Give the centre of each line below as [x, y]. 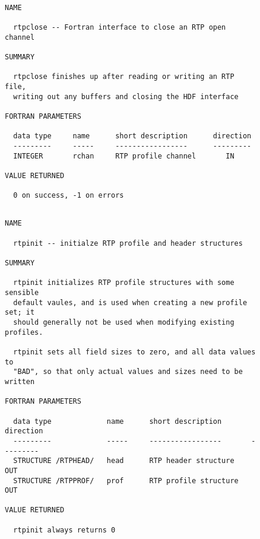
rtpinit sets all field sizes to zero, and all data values [134, 352]
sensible [22, 293]
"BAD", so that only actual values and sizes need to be [128, 372]
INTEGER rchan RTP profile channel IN [124, 156]
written [20, 381]
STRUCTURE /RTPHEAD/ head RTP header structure [124, 461]
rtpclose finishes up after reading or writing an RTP [124, 77]
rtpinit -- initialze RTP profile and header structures [128, 243]
